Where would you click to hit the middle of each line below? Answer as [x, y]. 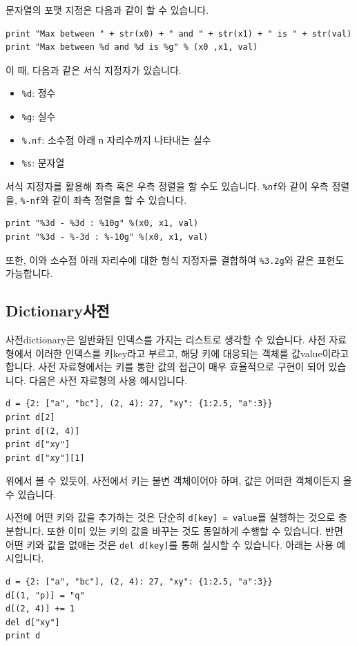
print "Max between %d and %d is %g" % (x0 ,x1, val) [132, 47]
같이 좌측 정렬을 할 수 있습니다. [119, 199]
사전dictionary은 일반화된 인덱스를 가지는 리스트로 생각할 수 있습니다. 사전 [166, 339]
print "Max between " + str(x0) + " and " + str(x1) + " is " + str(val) [179, 34]
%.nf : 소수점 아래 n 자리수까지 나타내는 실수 [116, 139]
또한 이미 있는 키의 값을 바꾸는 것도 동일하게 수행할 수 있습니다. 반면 [195, 531]
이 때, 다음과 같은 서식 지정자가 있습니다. [94, 69]
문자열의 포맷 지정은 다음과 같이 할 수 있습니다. [107, 10]
